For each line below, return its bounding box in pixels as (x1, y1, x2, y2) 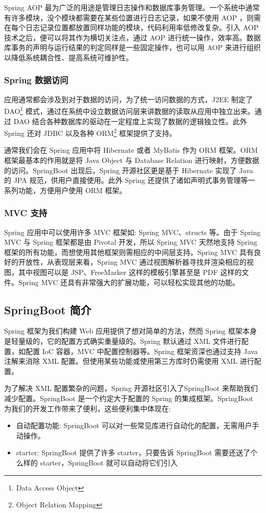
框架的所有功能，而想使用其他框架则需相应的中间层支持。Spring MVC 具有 (4, 246, 254, 257)
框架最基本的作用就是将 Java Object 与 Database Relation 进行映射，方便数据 (4, 155, 259, 166)
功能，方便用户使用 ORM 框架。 (18, 184, 127, 195)
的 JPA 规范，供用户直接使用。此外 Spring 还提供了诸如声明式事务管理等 (4, 175, 248, 185)
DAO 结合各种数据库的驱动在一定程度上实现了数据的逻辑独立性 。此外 (13, 115, 247, 126)
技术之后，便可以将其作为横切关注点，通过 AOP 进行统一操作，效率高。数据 (4, 32, 261, 42)
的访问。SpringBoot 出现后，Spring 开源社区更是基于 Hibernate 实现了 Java (4, 165, 253, 175)
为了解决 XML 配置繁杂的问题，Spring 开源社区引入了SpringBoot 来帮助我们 (4, 383, 258, 393)
